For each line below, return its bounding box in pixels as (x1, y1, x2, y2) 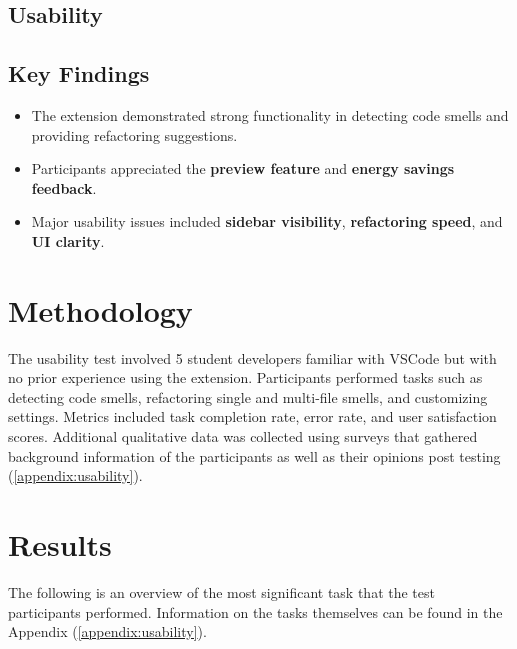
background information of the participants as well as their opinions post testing (8, 445, 501, 466)
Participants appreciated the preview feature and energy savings (31, 158, 455, 179)
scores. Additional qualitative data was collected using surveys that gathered (8, 426, 478, 447)
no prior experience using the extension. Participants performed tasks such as (8, 367, 483, 388)
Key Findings (8, 58, 150, 89)
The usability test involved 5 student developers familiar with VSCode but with (8, 347, 497, 368)
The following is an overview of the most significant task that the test (8, 581, 435, 602)
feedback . (31, 177, 97, 198)
